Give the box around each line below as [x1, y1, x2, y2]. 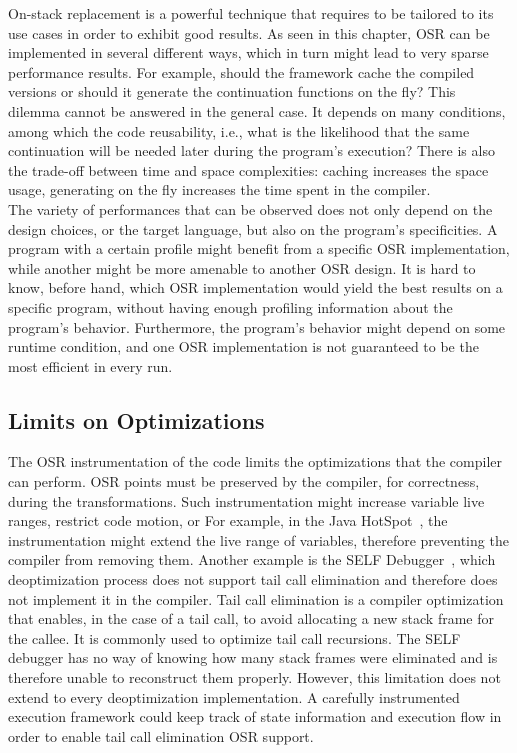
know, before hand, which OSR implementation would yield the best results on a [8, 277, 503, 298]
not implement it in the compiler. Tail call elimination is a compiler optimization [8, 588, 504, 609]
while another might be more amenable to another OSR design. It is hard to [8, 257, 476, 278]
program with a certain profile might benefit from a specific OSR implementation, [8, 238, 510, 259]
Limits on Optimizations [8, 404, 265, 435]
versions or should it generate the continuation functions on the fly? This [8, 81, 456, 102]
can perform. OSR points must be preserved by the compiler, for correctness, [8, 471, 480, 492]
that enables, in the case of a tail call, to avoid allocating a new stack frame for [8, 608, 494, 629]
